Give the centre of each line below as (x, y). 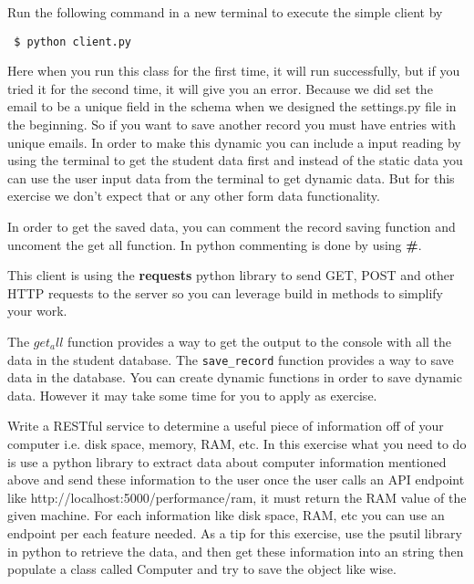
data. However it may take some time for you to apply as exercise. (192, 395)
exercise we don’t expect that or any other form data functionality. (194, 196)
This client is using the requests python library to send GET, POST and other (231, 275)
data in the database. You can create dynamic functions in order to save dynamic (235, 377)
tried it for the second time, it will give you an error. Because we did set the (220, 88)
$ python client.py (73, 42)
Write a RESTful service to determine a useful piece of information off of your (226, 426)
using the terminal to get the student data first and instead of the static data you (235, 160)
